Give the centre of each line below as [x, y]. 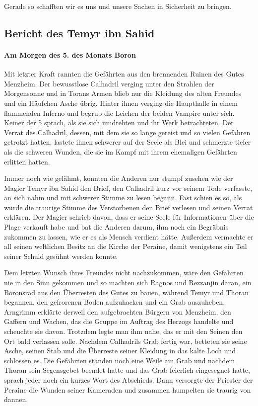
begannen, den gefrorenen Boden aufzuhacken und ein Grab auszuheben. [115, 302]
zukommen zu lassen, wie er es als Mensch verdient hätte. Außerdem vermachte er [129, 236]
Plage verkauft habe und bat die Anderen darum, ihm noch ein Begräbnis [116, 227]
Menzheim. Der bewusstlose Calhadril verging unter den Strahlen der [109, 83]
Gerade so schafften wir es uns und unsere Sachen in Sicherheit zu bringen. [118, 6]
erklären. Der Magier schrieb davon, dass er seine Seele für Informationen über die [129, 217]
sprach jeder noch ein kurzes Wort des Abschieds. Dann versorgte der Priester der [129, 379]
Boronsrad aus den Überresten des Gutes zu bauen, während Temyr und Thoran [126, 292]
